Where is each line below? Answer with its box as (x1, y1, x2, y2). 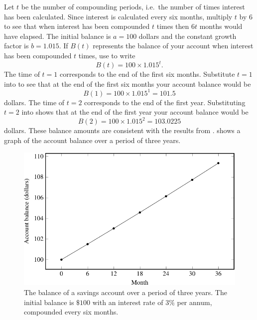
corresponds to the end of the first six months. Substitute (59, 69, 235, 79)
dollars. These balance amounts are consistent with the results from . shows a (4, 125, 241, 136)
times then (156, 21, 189, 31)
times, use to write (78, 50, 135, 60)
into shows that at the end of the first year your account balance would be (21, 107, 249, 117)
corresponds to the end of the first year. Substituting (84, 97, 246, 107)
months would (199, 21, 243, 31)
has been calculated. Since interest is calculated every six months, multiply (4, 11, 233, 21)
